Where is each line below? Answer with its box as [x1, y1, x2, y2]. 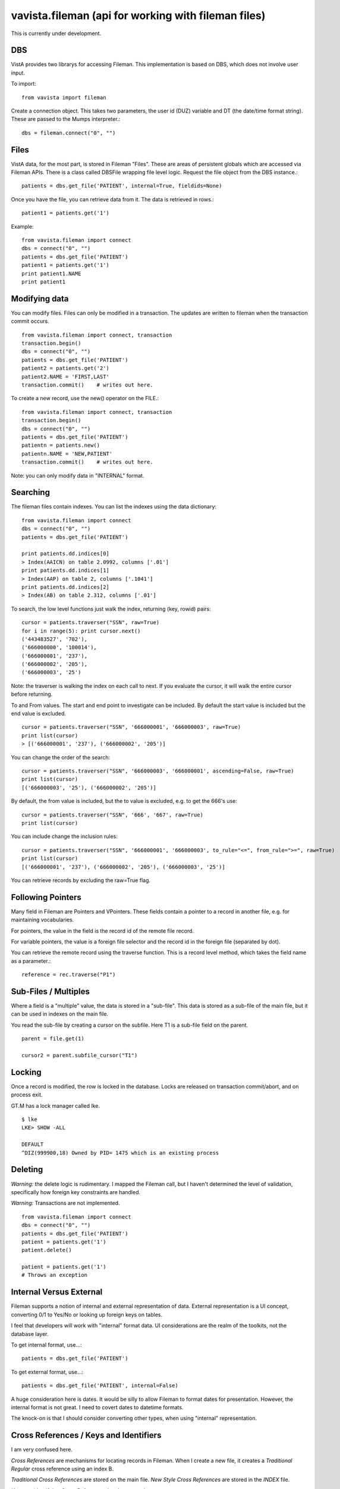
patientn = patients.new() [21, 442, 100, 449]
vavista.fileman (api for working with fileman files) [11, 9, 266, 22]
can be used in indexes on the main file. [11, 1010, 109, 1018]
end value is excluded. [11, 710, 67, 717]
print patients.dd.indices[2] [21, 584, 110, 590]
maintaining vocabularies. [11, 916, 74, 923]
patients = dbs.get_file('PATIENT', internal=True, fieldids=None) [21, 182, 222, 189]
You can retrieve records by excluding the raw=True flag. [11, 876, 151, 884]
